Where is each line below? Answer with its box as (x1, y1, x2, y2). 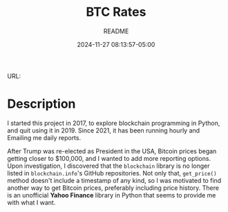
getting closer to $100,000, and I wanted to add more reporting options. (7, 154, 211, 162)
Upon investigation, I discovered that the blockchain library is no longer (7, 162, 210, 170)
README (103, 27, 129, 35)
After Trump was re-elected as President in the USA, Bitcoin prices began (7, 146, 217, 155)
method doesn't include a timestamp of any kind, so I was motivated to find (7, 176, 222, 184)
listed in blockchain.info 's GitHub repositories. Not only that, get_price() (7, 168, 217, 177)
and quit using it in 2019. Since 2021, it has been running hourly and (7, 126, 200, 135)
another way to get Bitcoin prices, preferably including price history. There (7, 184, 220, 192)
